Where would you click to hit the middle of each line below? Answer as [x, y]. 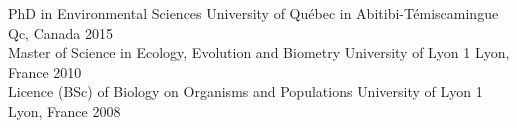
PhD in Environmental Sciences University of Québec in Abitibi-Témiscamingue [253, 13]
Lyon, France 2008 [64, 110]
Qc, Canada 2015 [61, 32]
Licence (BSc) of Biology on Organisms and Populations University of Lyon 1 [245, 91]
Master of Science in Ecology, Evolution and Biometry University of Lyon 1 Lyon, [259, 52]
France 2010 [45, 71]
